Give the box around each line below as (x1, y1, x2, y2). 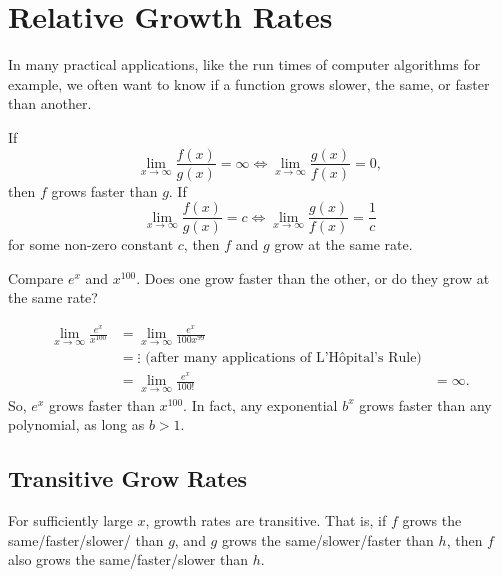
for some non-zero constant (8, 234, 174, 255)
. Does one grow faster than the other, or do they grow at (136, 267, 490, 288)
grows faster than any (359, 394, 492, 415)
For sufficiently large (8, 510, 133, 531)
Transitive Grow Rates (8, 463, 248, 494)
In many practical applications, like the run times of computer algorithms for (8, 54, 481, 75)
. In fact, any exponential (183, 394, 338, 415)
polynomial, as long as (8, 414, 145, 435)
